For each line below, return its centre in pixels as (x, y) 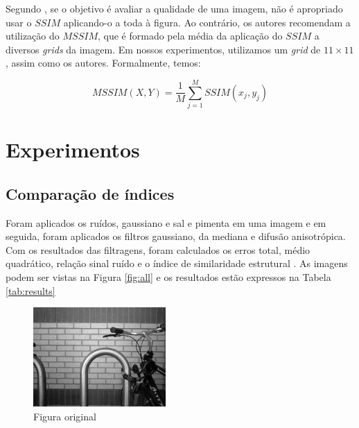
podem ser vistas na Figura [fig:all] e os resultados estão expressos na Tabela (168, 277)
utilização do (33, 36)
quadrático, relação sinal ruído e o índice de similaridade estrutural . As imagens (177, 263)
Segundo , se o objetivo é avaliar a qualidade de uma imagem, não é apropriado (174, 8)
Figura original (65, 416)
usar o (19, 22)
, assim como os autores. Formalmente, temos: (103, 63)
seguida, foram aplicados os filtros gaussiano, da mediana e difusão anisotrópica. (176, 236)
